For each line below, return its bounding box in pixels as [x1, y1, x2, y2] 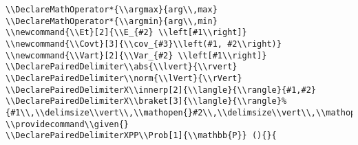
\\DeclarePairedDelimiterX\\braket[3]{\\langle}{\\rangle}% [6, 96, 287, 107]
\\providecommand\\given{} [6, 119, 129, 129]
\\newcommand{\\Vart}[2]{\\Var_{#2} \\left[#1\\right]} [6, 50, 267, 60]
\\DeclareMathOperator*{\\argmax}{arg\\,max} [6, 5, 218, 14]
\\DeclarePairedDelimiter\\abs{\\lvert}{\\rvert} [6, 62, 238, 72]
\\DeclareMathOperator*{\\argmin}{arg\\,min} [6, 16, 218, 26]
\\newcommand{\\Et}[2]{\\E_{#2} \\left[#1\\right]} [6, 27, 247, 38]
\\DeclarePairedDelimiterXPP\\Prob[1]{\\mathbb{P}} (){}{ [6, 131, 277, 141]
